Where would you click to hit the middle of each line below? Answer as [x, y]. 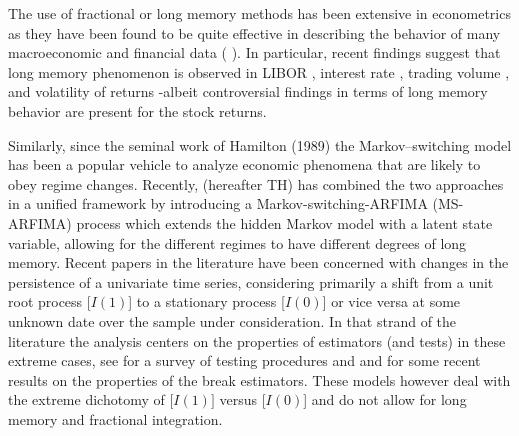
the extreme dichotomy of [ [91, 399]
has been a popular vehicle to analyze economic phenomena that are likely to [244, 164]
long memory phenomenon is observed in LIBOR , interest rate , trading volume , [259, 71]
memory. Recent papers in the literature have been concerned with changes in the [258, 262]
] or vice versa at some [391, 301]
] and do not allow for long [385, 399]
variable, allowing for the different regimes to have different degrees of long [237, 242]
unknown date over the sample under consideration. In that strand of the [232, 320]
